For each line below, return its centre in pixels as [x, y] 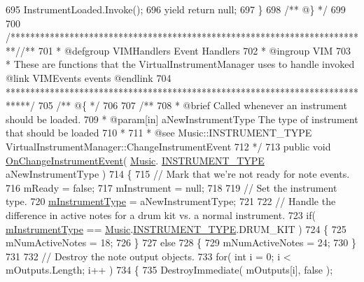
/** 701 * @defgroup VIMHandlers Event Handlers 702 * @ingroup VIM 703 [185, 50]
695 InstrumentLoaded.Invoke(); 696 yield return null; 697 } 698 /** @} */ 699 [176, 9]
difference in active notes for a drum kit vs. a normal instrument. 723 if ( [161, 214]
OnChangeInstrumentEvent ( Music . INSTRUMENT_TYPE [135, 160]
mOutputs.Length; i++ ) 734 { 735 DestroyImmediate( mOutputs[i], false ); [169, 270]
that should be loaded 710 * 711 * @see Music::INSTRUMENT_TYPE [159, 133]
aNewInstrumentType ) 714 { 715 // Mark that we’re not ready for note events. [178, 174]
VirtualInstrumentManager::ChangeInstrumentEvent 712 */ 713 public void [168, 146]
